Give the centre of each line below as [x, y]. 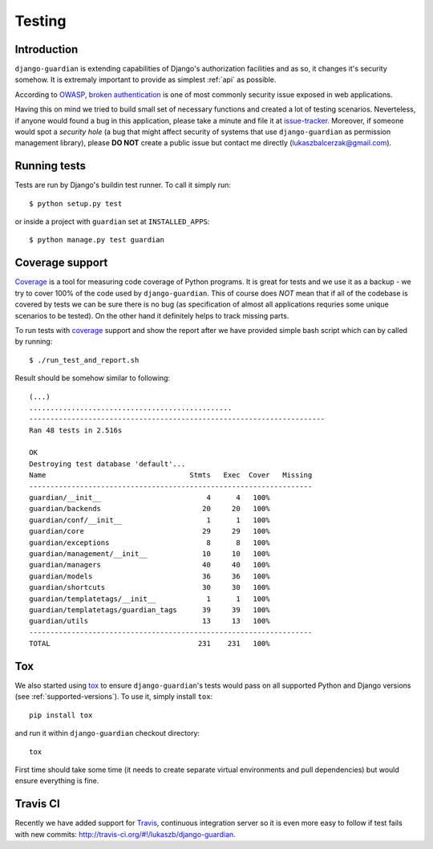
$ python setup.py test [76, 203]
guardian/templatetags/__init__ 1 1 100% [150, 599]
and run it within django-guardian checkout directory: [107, 733]
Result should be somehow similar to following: [93, 378]
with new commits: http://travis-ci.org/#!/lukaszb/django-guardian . [125, 834]
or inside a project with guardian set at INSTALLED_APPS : [112, 221]
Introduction [47, 49]
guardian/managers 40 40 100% [150, 565]
